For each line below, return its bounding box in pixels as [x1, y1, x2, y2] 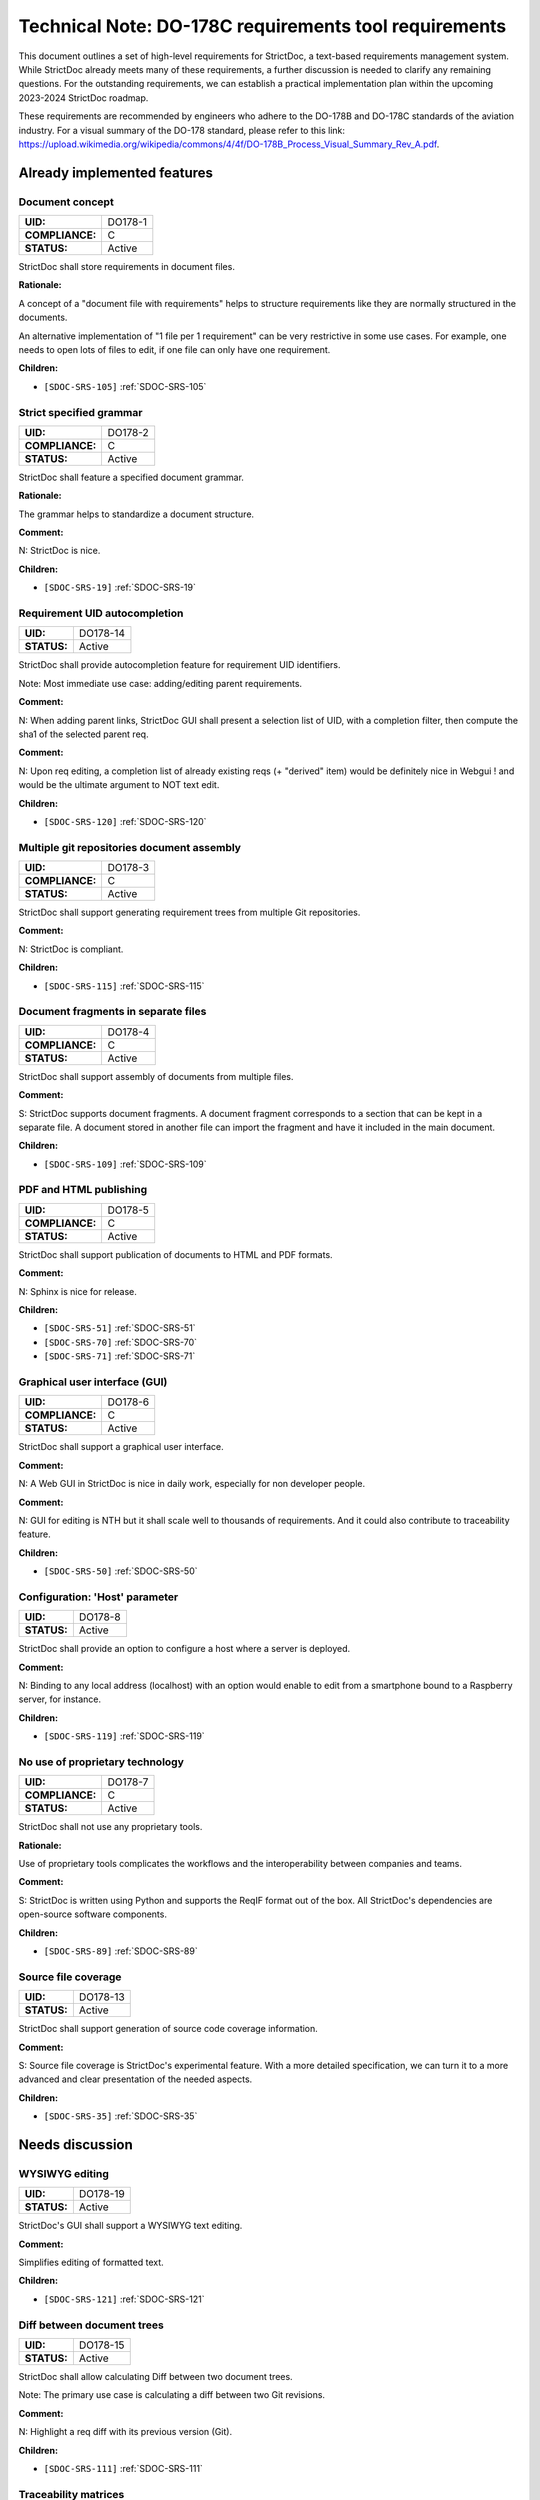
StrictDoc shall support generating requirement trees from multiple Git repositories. [18, 906, 361, 919]
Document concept [18, 195, 114, 209]
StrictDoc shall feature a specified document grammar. [18, 471, 245, 483]
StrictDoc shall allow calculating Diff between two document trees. [18, 2371, 294, 2382]
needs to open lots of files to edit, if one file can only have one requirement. [18, 344, 331, 355]
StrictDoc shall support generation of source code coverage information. [18, 2023, 319, 2035]
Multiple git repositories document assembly [18, 840, 242, 854]
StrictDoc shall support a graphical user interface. [18, 1441, 224, 1453]
